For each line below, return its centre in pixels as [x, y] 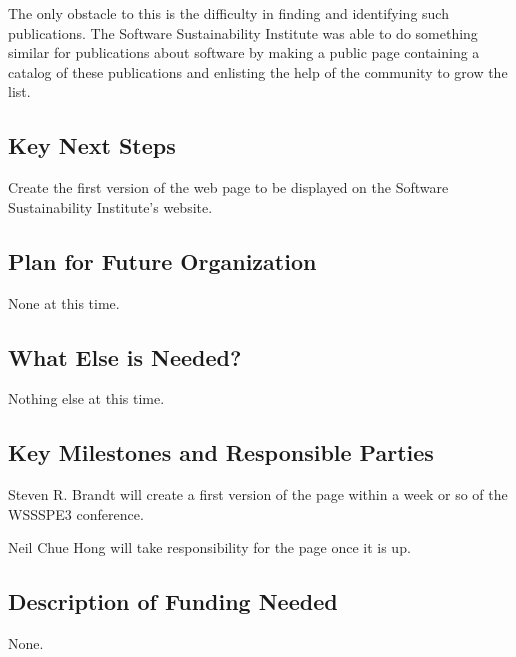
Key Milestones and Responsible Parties [221, 452]
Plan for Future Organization [162, 260]
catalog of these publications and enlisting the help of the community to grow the [258, 71]
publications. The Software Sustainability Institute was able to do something [243, 32]
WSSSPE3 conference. [76, 513]
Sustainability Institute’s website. [110, 206]
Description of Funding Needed [173, 601]
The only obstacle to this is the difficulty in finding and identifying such [228, 13]
